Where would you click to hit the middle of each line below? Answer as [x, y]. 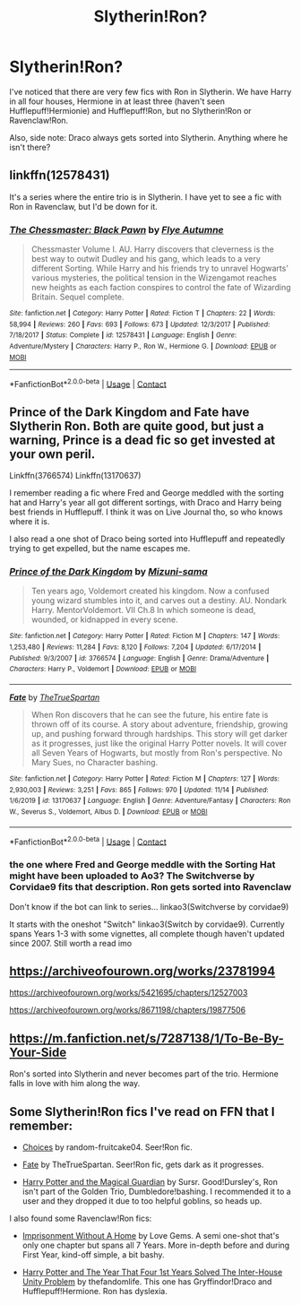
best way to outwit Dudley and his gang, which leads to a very [146, 259]
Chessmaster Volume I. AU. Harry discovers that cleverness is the [153, 249]
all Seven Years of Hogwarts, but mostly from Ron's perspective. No [157, 753]
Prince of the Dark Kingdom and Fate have [129, 412]
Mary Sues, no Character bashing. [95, 763]
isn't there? [30, 147]
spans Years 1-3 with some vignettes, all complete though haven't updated [147, 933]
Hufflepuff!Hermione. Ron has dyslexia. [95, 1292]
